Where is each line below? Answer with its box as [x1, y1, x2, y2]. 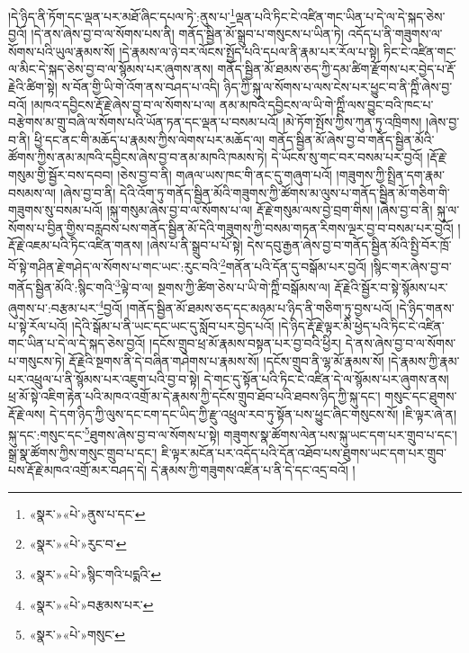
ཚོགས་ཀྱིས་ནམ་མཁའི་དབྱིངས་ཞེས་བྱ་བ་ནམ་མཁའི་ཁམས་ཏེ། [8, 148, 267, 166]
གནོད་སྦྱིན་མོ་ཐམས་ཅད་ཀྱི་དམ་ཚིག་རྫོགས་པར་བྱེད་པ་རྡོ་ [217, 59, 456, 78]
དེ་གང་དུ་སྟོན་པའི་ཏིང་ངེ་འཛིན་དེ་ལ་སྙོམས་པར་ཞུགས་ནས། [203, 369, 449, 388]
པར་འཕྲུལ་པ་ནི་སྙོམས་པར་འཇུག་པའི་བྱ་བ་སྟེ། [8, 369, 200, 388]
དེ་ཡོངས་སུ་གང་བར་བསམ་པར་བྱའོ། [271, 148, 423, 166]
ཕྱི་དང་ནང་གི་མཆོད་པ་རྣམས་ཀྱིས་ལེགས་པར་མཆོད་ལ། [34, 130, 265, 148]
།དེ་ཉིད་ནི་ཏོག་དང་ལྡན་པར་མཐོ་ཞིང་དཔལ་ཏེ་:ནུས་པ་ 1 [8, 4, 236, 25]
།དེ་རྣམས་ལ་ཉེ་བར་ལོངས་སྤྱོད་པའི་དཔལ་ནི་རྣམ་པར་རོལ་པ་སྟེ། [119, 41, 380, 60]
